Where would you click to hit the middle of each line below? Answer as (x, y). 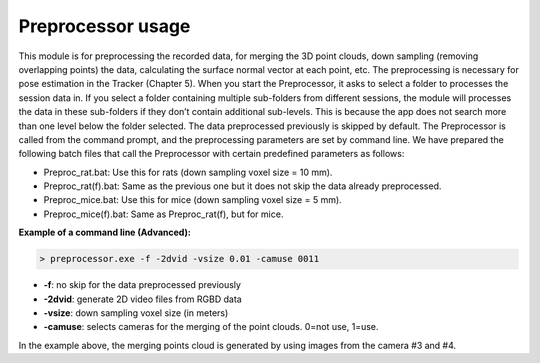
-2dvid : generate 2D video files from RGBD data (142, 299)
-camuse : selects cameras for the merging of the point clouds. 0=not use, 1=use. (211, 327)
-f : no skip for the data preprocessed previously (142, 285)
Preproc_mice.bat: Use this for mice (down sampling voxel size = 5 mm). (192, 200)
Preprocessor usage (104, 26)
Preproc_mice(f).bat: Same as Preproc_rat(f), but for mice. (163, 214)
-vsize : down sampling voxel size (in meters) (136, 312)
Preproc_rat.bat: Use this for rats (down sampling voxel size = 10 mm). (188, 172)
